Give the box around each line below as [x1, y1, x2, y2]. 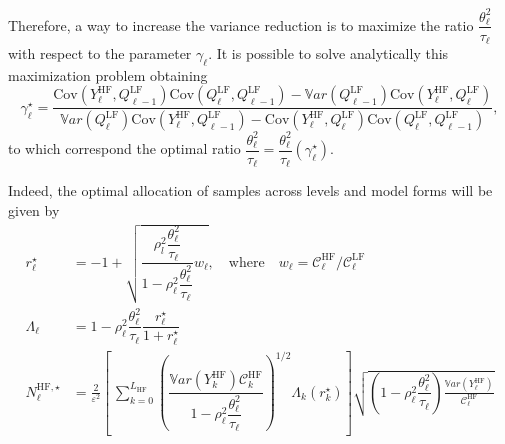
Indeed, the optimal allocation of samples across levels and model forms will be [8, 180, 493, 201]
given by [8, 199, 60, 220]
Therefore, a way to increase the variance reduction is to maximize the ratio [8, 14, 474, 35]
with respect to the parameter [8, 43, 192, 64]
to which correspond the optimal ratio [8, 138, 241, 159]
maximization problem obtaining [8, 64, 208, 85]
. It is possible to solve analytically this [208, 43, 449, 64]
